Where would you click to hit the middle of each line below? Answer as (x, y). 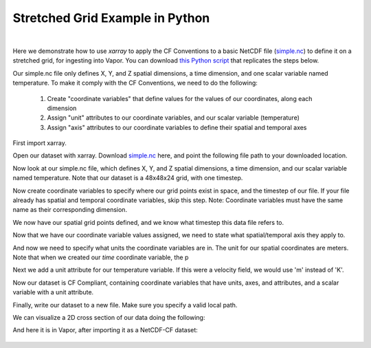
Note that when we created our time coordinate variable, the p (101, 257)
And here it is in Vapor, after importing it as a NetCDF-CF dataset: (105, 330)
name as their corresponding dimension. (70, 210)
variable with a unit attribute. (53, 292)
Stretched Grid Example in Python (111, 18)
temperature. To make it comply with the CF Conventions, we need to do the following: (135, 83)
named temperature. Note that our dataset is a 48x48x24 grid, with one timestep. (128, 178)
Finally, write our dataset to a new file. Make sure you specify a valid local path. (125, 305)
